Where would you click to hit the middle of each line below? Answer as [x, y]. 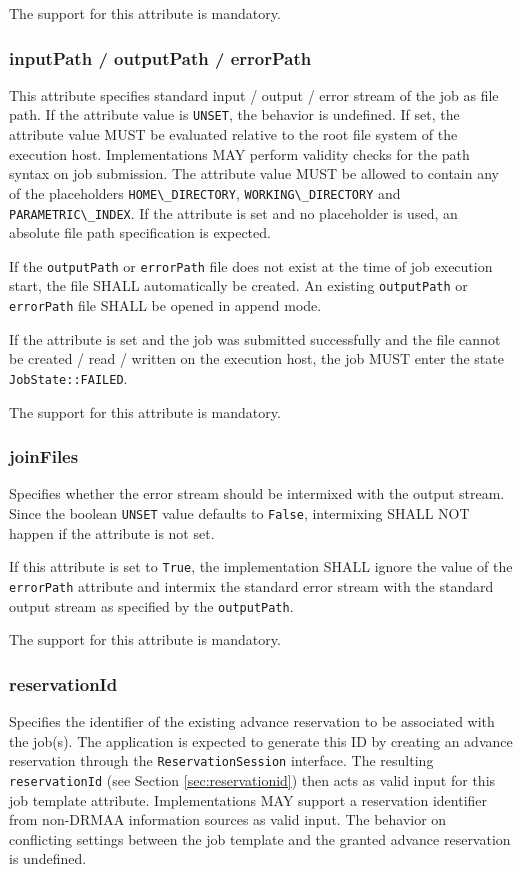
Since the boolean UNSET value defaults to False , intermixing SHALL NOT [239, 512]
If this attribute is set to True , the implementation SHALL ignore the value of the [261, 566]
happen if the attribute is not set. [112, 532]
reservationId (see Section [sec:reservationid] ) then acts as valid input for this [252, 779]
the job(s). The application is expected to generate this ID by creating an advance [261, 740]
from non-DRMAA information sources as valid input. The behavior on [228, 819]
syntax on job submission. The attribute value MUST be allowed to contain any [254, 173]
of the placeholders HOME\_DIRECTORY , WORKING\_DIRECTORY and [205, 192]
